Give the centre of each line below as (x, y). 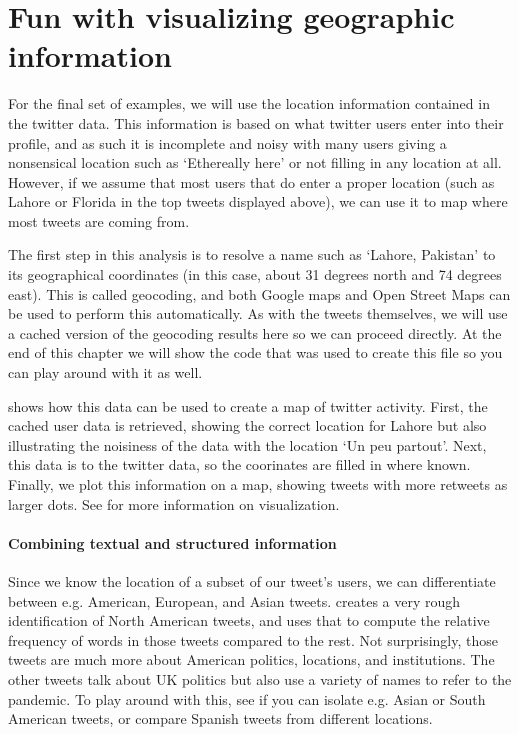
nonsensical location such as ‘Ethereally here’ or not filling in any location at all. (255, 162)
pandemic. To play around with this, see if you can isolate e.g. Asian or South (247, 698)
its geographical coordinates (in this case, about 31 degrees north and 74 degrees (255, 274)
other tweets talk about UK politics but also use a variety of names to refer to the (260, 678)
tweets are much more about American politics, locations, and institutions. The (251, 659)
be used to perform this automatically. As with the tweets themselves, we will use (258, 313)
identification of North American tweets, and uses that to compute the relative (249, 620)
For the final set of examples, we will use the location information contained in (249, 103)
